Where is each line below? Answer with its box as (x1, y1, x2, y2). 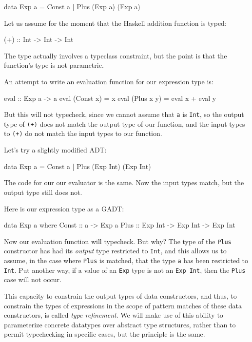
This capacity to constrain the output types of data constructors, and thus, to (4, 290, 237, 301)
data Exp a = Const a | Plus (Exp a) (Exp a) (4, 1, 140, 11)
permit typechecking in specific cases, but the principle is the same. (4, 329, 205, 339)
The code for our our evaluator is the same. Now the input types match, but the (4, 177, 244, 188)
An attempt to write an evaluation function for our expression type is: (4, 76, 213, 86)
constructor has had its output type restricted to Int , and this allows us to (4, 246, 227, 256)
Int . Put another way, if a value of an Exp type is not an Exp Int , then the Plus (4, 265, 246, 275)
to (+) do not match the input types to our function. (4, 128, 162, 138)
